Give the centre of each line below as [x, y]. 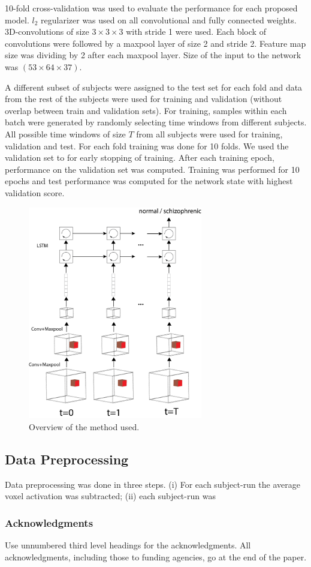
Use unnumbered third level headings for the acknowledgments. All [128, 545]
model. [17, 19]
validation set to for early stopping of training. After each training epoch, [140, 157]
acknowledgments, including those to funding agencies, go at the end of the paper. [156, 556]
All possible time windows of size [65, 133]
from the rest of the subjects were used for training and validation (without [144, 99]
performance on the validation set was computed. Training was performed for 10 [152, 169]
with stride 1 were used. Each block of [196, 31]
